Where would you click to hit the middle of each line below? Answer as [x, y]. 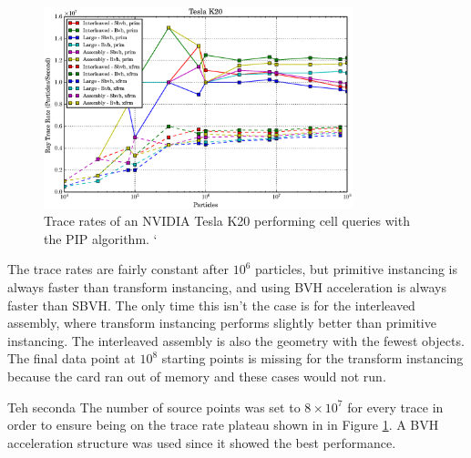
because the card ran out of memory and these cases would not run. [197, 376]
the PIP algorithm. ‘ [101, 238]
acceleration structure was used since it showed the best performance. [202, 442]
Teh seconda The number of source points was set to [154, 407]
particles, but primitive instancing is [357, 269]
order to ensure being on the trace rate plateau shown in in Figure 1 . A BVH [223, 425]
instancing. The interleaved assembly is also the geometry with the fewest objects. [236, 340]
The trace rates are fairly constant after [118, 269]
